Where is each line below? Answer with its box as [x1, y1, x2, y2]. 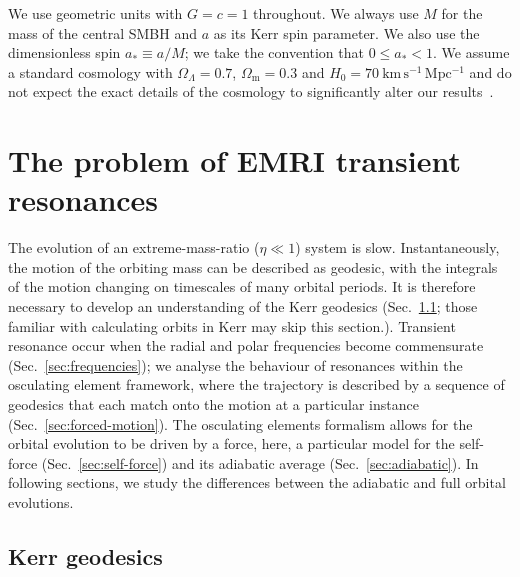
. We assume [433, 42, 510, 63]
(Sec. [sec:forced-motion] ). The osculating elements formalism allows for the [8, 413, 473, 434]
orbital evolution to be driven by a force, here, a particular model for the [8, 433, 455, 454]
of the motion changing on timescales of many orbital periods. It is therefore [8, 276, 476, 297]
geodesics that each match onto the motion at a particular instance [8, 394, 419, 415]
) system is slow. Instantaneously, [295, 237, 500, 258]
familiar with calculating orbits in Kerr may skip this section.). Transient [8, 315, 456, 336]
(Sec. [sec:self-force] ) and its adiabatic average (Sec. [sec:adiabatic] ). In [41, 452, 479, 473]
